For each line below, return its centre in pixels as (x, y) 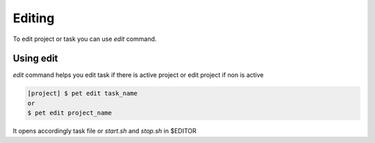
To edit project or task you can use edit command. (85, 39)
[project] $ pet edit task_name (83, 93)
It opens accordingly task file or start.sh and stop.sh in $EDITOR (105, 131)
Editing (34, 18)
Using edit (35, 59)
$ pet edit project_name (70, 113)
